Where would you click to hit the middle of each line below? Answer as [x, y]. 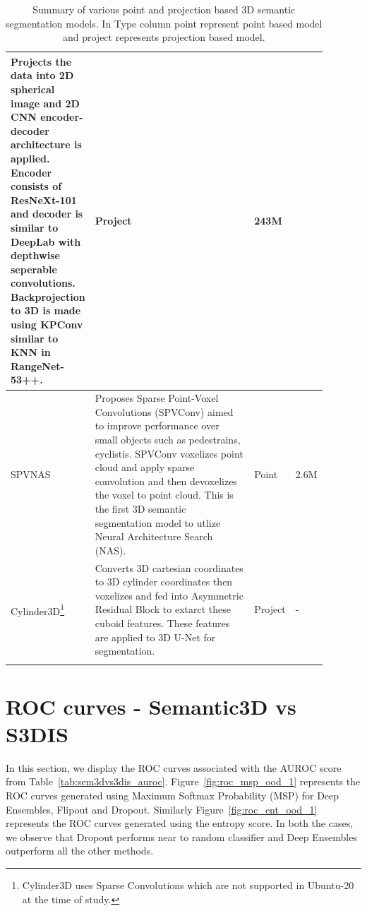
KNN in [31, 352]
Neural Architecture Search [154, 536]
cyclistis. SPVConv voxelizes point [169, 453]
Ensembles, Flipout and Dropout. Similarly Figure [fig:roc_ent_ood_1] [162, 809]
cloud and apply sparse [145, 467]
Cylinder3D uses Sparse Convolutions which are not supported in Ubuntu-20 [188, 885]
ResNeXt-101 [44, 200]
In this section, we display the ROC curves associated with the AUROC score [174, 767]
